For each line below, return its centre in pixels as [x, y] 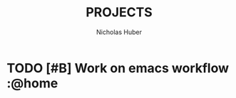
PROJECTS [119, 12]
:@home [32, 83]
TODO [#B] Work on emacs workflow [118, 68]
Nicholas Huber [119, 32]
